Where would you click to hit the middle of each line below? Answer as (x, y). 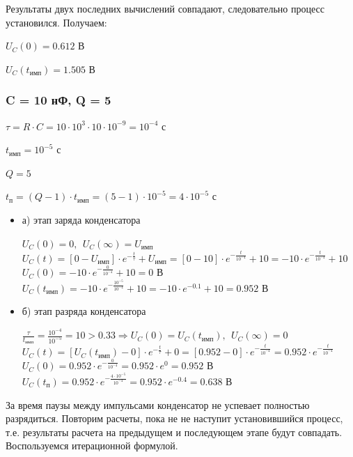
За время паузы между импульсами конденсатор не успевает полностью (158, 404)
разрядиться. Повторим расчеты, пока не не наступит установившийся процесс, (174, 418)
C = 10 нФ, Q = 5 (58, 100)
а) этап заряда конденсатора (81, 219)
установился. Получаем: (56, 22)
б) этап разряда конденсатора (84, 311)
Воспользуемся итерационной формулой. (92, 446)
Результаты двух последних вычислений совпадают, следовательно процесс (165, 8)
